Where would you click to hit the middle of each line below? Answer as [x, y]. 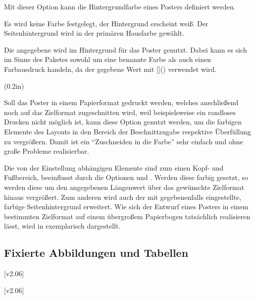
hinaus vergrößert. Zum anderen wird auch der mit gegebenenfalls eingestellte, [123, 197]
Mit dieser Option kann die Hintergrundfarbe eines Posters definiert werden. [120, 6]
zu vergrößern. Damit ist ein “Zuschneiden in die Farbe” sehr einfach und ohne [124, 141]
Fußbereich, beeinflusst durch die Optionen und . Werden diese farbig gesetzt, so [126, 177]
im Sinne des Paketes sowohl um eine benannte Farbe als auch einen [107, 59]
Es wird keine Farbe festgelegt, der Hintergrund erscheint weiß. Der [106, 23]
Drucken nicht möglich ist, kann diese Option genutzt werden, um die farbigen [123, 122]
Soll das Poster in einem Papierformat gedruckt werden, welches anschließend [121, 102]
